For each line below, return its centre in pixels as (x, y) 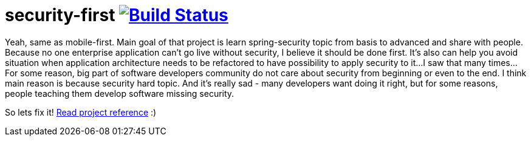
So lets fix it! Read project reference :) (81, 112)
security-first (60, 15)
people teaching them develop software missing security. (120, 93)
